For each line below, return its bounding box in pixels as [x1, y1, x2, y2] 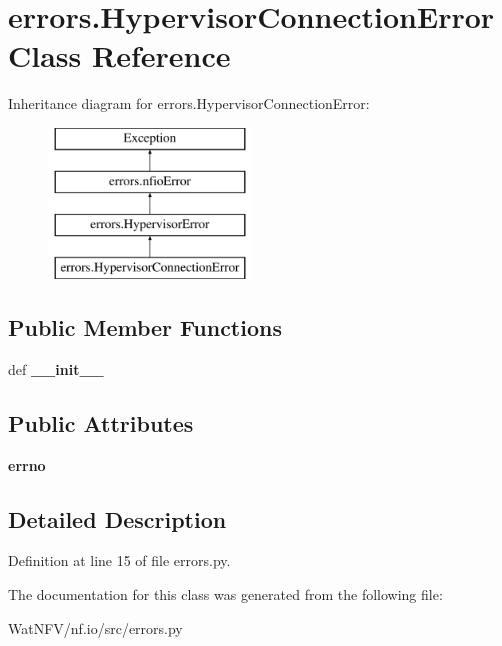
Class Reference [8, 35, 231, 76]
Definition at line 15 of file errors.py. [8, 550, 231, 571]
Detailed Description [8, 503, 227, 534]
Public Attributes [8, 407, 194, 438]
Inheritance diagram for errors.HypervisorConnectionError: [8, 93, 370, 114]
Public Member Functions [8, 312, 282, 343]
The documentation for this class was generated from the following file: [8, 584, 443, 605]
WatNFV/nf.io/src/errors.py [8, 617, 183, 638]
